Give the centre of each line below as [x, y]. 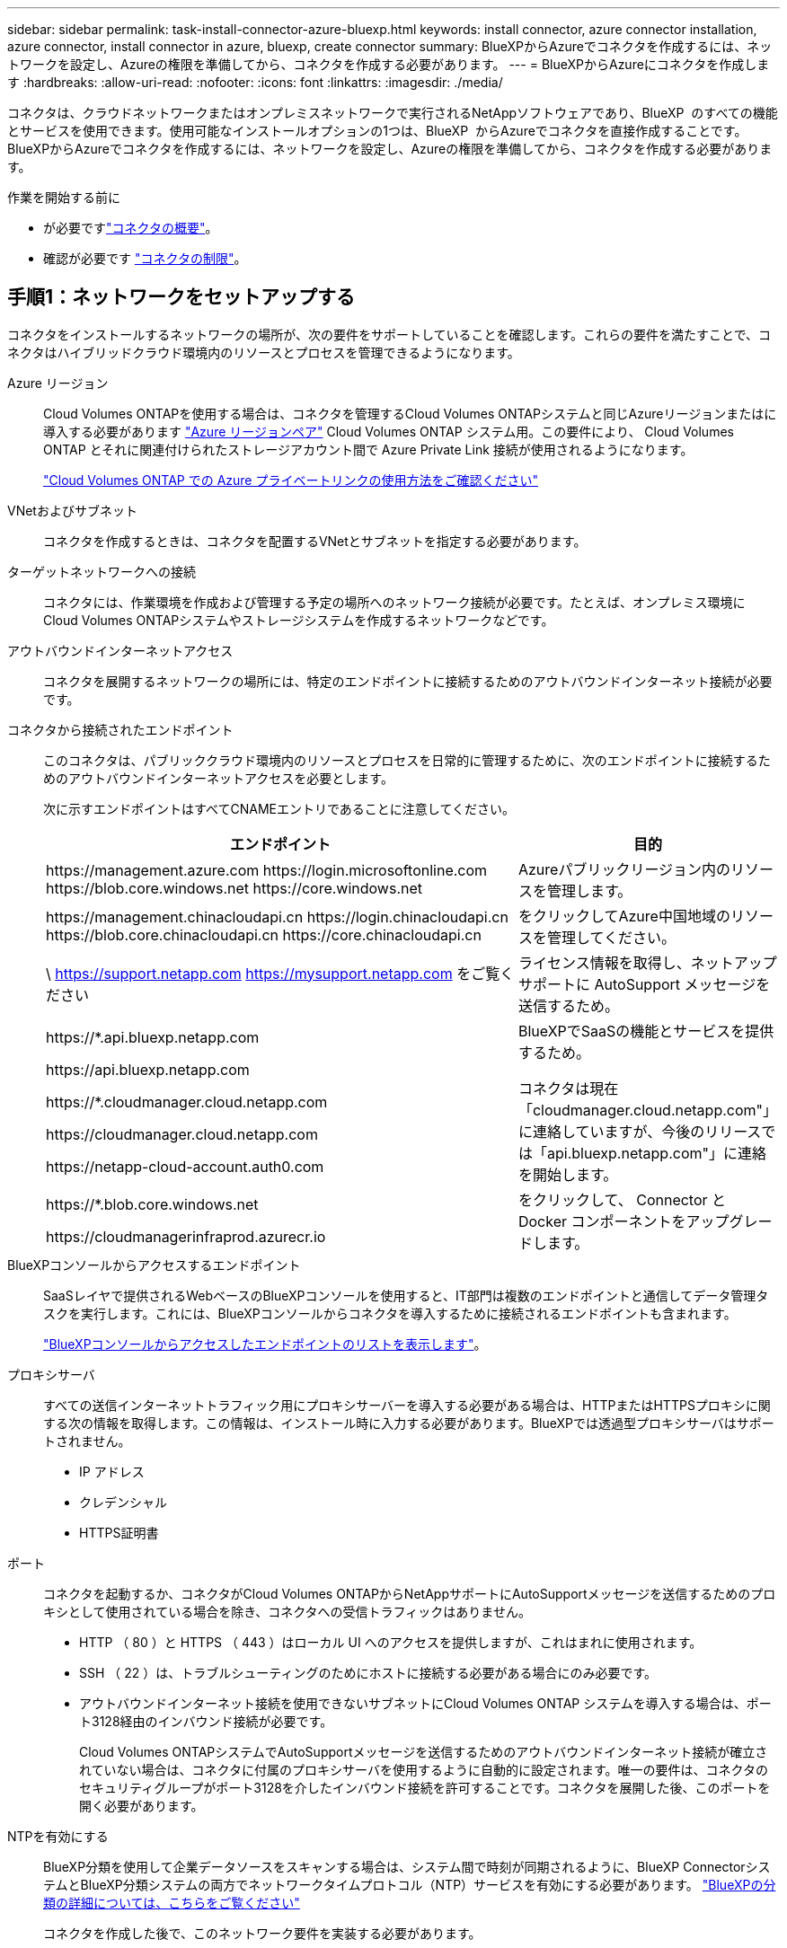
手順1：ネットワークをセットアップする [181, 297]
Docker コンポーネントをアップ [623, 1221]
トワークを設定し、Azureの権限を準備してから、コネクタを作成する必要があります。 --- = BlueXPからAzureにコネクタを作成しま [389, 64]
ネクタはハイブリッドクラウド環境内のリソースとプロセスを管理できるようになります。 [264, 352]
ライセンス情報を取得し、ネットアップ [647, 962]
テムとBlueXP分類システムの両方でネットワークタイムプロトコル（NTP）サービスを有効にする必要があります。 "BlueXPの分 [410, 1884]
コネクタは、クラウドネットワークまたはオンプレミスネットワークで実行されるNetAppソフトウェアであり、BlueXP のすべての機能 [393, 113]
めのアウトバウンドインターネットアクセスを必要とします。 [218, 778]
